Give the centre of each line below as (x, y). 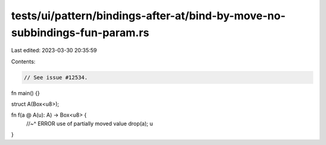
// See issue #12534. (56, 77)
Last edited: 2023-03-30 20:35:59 (54, 51)
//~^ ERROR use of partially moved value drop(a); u (90, 123)
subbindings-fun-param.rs (80, 32)
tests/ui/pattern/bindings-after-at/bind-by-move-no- (149, 16)
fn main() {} (26, 93)
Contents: (23, 61)
